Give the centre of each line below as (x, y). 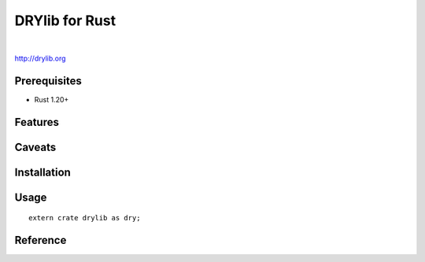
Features (37, 122)
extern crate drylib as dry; (85, 218)
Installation (42, 172)
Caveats (35, 147)
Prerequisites (48, 81)
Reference (41, 240)
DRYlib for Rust (65, 20)
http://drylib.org (40, 58)
